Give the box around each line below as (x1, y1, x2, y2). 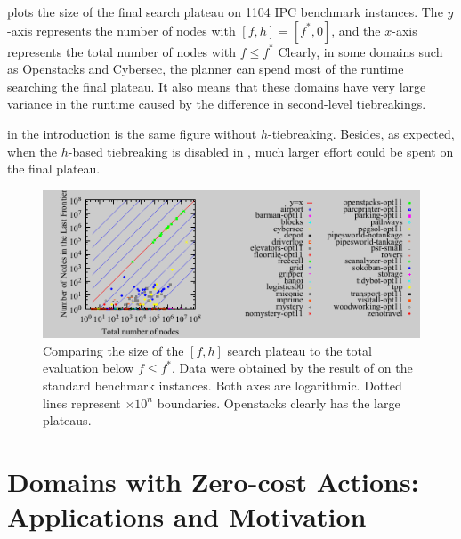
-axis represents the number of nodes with (7, 20, 236, 39)
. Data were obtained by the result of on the (172, 358, 413, 377)
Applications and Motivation (7, 498, 367, 535)
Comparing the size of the (43, 341, 184, 359)
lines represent (43, 393, 121, 412)
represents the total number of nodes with (7, 42, 237, 60)
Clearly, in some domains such (278, 42, 443, 60)
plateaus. (43, 411, 92, 430)
